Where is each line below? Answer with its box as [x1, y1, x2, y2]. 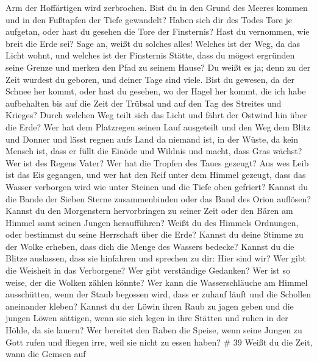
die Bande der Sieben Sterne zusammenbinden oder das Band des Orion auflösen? [5, 192, 311, 205]
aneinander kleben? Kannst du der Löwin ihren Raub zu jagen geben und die [5, 299, 294, 312]
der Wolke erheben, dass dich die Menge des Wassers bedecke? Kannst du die [5, 240, 294, 252]
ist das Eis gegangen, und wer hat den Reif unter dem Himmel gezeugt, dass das [5, 168, 306, 181]
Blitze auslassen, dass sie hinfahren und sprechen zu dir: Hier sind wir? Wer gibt [5, 252, 306, 264]
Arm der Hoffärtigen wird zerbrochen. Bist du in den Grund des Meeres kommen [5, 1, 308, 13]
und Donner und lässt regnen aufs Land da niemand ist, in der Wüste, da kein [5, 132, 299, 145]
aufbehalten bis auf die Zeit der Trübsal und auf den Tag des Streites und [5, 96, 282, 109]
